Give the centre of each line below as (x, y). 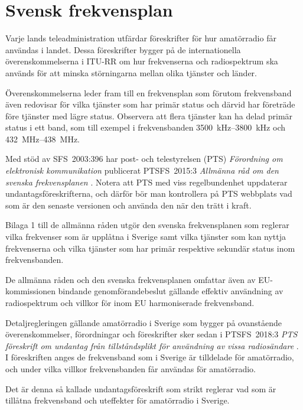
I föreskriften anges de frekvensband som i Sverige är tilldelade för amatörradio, (150, 357)
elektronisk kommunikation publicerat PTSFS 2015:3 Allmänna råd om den (142, 170)
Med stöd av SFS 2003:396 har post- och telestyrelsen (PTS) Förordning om (144, 159)
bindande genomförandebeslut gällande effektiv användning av (171, 291)
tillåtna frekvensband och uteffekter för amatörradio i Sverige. (118, 400)
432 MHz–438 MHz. (43, 139)
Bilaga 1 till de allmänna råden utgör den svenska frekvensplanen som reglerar (147, 225)
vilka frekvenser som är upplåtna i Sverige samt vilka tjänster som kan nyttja (146, 237)
